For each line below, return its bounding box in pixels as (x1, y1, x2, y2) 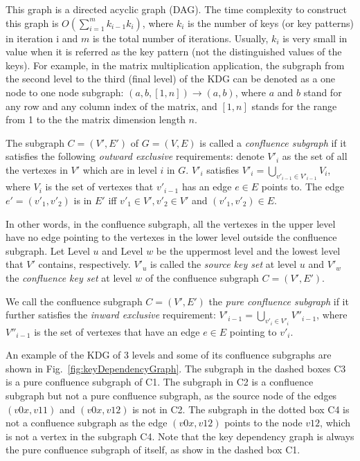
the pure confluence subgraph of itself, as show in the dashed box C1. (6, 442, 300, 457)
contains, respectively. (38, 257, 131, 271)
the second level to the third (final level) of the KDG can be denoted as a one (6, 71, 336, 86)
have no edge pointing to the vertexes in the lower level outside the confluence (6, 230, 337, 244)
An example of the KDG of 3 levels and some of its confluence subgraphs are (6, 347, 332, 362)
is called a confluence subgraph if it (199, 135, 347, 150)
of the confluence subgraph (145, 270, 259, 284)
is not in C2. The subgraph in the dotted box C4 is (132, 401, 350, 416)
